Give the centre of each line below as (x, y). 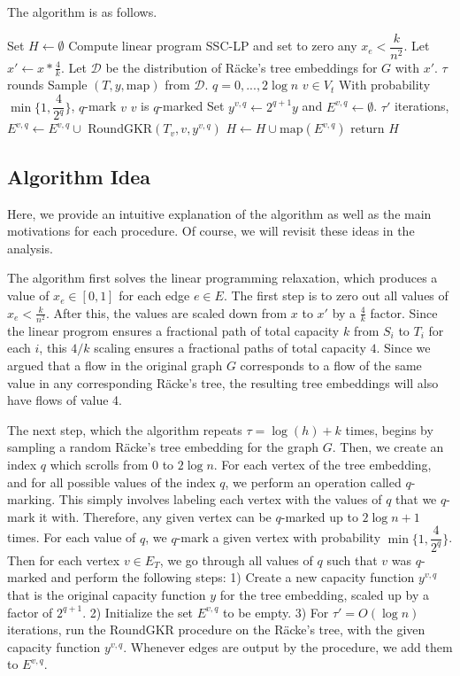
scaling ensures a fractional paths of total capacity (230, 348)
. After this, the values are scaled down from (166, 312)
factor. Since (404, 312)
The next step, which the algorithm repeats (125, 429)
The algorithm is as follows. (82, 12)
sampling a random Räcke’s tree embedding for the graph (163, 447)
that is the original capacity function (107, 594)
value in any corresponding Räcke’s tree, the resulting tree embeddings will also (223, 382)
